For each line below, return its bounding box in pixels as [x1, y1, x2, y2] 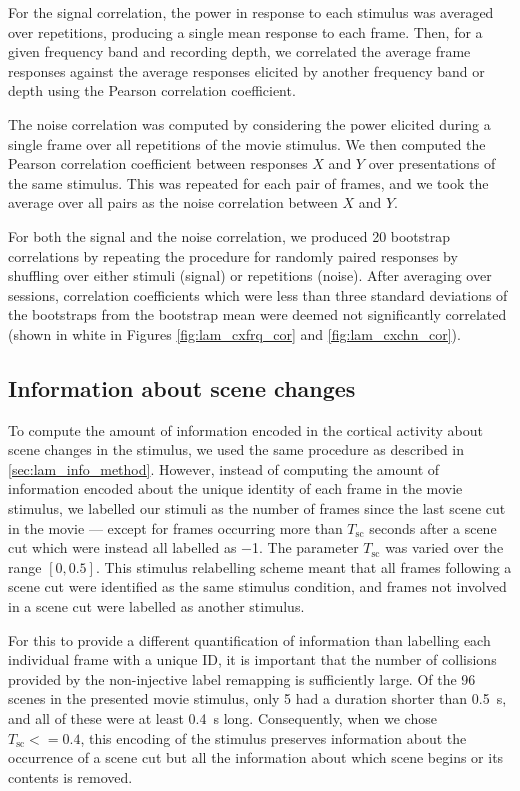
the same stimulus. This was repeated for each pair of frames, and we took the [8, 172, 489, 193]
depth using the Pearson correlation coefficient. [8, 80, 296, 101]
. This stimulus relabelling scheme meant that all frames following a [95, 556, 512, 577]
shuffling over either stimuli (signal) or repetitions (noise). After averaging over [8, 265, 492, 286]
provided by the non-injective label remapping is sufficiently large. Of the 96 [8, 668, 476, 689]
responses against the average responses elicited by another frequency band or [8, 60, 485, 81]
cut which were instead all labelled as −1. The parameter [8, 537, 359, 558]
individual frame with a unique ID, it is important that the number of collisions [8, 649, 497, 670]
